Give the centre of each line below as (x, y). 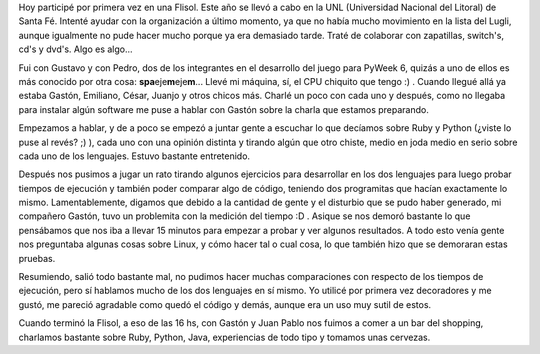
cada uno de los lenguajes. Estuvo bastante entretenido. (134, 156)
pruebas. (37, 258)
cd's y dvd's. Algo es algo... (76, 49)
